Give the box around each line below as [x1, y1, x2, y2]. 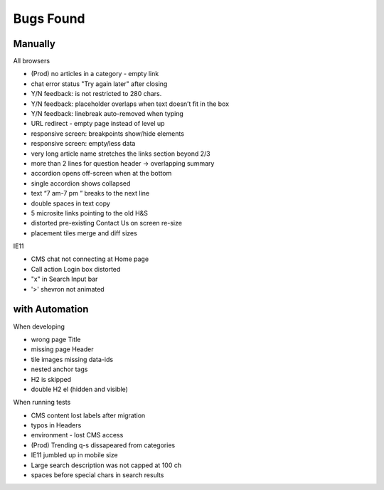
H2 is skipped [31, 375, 71, 383]
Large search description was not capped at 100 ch [31, 461, 181, 469]
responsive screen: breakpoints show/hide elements [31, 129, 185, 138]
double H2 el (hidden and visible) [31, 385, 128, 393]
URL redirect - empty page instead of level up [31, 119, 165, 128]
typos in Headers [31, 421, 82, 430]
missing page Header [31, 345, 94, 353]
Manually [13, 38, 56, 50]
